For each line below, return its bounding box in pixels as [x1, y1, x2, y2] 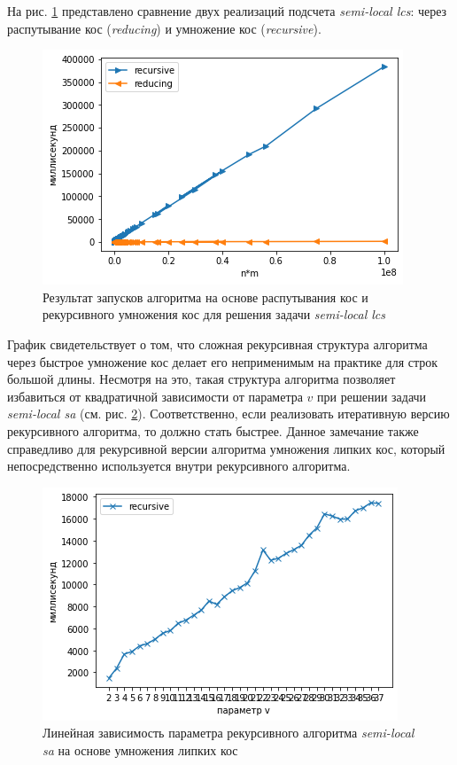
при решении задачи [317, 386, 427, 405]
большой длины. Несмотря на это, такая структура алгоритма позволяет [7, 370, 396, 388]
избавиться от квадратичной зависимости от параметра [7, 386, 303, 405]
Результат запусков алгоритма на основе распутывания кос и [43, 287, 368, 306]
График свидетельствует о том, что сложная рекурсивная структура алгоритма [7, 334, 428, 353]
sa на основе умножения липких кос [43, 740, 238, 759]
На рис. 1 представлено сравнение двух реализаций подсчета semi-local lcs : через [7, 2, 447, 20]
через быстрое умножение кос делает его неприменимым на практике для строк [7, 352, 438, 371]
